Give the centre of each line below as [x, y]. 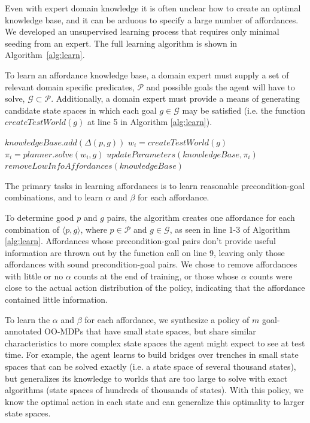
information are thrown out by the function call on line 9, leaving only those [145, 252]
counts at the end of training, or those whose [156, 276]
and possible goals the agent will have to [221, 86]
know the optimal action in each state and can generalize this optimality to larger [155, 401]
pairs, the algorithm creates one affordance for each [201, 217]
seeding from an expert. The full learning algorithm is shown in [121, 43]
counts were [271, 276]
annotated [23, 331]
